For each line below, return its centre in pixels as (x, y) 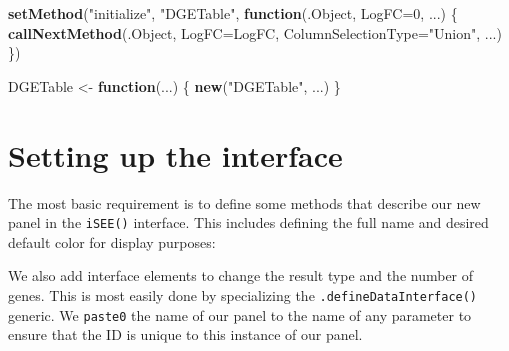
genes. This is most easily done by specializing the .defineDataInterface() (243, 294)
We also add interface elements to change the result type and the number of (241, 275)
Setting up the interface (175, 154)
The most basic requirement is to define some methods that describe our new (244, 202)
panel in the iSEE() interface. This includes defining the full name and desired (248, 222)
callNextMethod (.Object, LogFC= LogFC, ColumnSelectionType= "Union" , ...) (255, 32)
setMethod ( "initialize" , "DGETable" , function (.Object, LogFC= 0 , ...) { (233, 13)
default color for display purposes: (112, 241)
